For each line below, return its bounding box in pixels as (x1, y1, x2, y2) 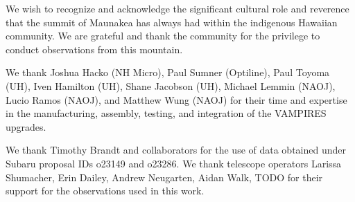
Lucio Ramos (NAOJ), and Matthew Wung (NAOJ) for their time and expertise (6, 92, 347, 107)
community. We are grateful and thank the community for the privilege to (6, 28, 320, 43)
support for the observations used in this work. (6, 183, 205, 198)
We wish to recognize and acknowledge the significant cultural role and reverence (6, 1, 349, 15)
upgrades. (6, 119, 46, 134)
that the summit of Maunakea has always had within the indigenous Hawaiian (6, 15, 338, 29)
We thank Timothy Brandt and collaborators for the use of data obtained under (6, 143, 346, 157)
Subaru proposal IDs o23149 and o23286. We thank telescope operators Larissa (6, 156, 342, 170)
